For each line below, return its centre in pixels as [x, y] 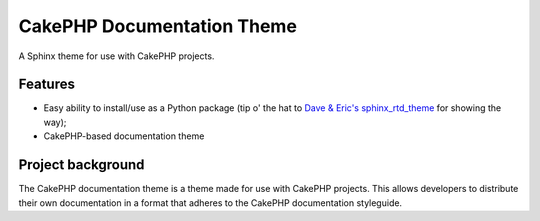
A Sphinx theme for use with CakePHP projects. [116, 56]
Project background [81, 165]
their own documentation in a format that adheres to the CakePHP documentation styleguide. [210, 202]
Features [46, 84]
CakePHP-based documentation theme [124, 136]
